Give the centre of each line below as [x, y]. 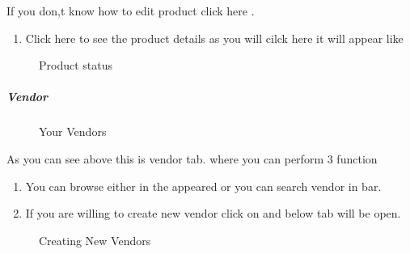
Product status [76, 65]
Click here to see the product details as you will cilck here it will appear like [214, 38]
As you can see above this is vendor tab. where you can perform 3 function [192, 158]
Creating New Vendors [95, 240]
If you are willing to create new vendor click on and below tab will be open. [213, 213]
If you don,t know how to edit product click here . [131, 11]
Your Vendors [73, 131]
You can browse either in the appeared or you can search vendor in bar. [203, 186]
